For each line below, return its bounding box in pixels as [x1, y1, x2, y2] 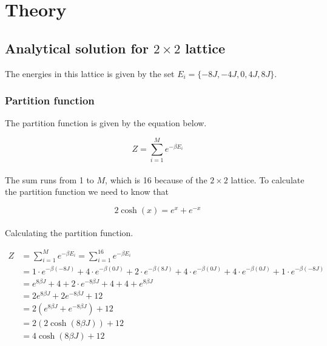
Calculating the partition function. [5, 226, 133, 239]
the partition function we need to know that [5, 185, 169, 198]
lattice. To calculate [231, 173, 305, 186]
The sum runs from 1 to [5, 173, 94, 186]
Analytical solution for [5, 38, 149, 57]
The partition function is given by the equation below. [5, 117, 207, 129]
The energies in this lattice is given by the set [5, 67, 175, 80]
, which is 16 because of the [105, 173, 207, 186]
